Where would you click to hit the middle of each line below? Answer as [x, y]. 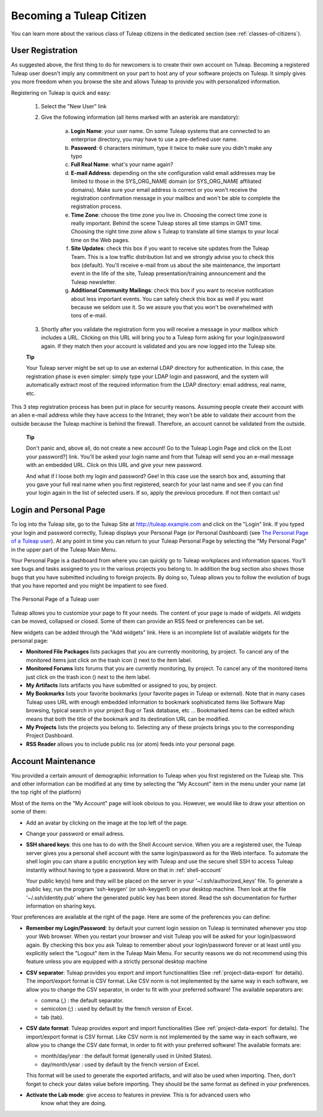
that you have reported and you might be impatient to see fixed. [89, 586]
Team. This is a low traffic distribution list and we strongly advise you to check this [173, 257]
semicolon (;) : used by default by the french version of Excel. [117, 1009]
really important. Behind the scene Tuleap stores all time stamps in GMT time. [167, 223]
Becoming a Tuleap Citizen [79, 16]
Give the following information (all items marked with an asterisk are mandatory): [140, 118]
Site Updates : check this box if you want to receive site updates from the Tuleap [170, 248]
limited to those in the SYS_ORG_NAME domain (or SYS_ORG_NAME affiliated [166, 181]
